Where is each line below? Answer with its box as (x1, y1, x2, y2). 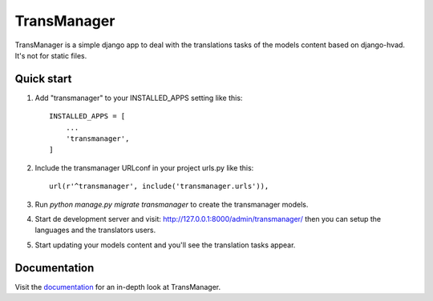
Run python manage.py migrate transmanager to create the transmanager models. (34, 199, 309, 209)
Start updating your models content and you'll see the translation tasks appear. (34, 240, 296, 250)
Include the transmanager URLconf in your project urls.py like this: (34, 163, 254, 172)
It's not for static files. (14, 50, 87, 60)
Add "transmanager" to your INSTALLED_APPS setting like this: (34, 93, 243, 102)
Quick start (14, 72, 72, 86)
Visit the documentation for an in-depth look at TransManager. (14, 282, 221, 291)
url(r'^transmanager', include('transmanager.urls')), (49, 182, 269, 191)
